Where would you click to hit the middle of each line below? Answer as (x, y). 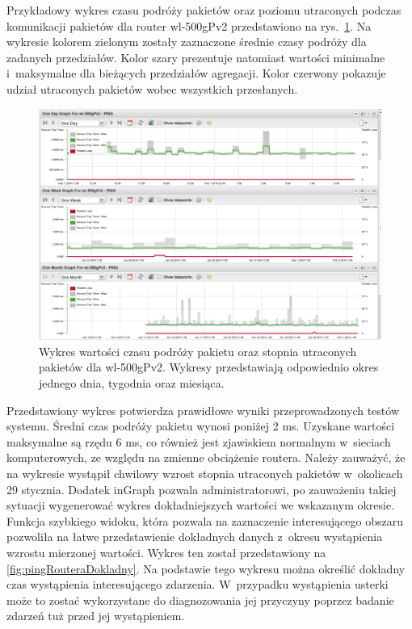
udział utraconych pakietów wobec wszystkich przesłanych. (152, 88)
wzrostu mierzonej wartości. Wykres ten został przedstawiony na (166, 552)
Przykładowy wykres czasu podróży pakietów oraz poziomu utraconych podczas (204, 10)
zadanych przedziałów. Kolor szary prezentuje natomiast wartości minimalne (196, 57)
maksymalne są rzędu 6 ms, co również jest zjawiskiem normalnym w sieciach (199, 441)
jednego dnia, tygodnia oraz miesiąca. (132, 383)
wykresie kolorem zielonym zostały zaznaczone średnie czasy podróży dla (187, 42)
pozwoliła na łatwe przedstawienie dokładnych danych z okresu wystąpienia (195, 537)
